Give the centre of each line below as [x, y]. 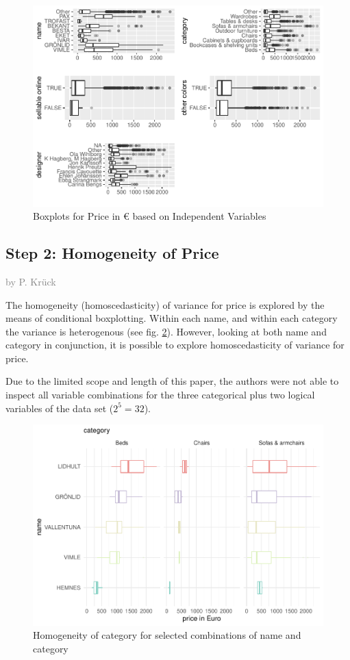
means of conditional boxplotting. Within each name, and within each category [172, 318]
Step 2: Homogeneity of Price [112, 253]
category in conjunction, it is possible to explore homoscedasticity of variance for [175, 345]
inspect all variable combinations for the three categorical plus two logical [160, 395]
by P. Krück [31, 281]
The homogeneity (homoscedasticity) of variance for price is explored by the [165, 304]
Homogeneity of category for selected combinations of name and [167, 635]
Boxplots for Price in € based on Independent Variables [150, 216]
